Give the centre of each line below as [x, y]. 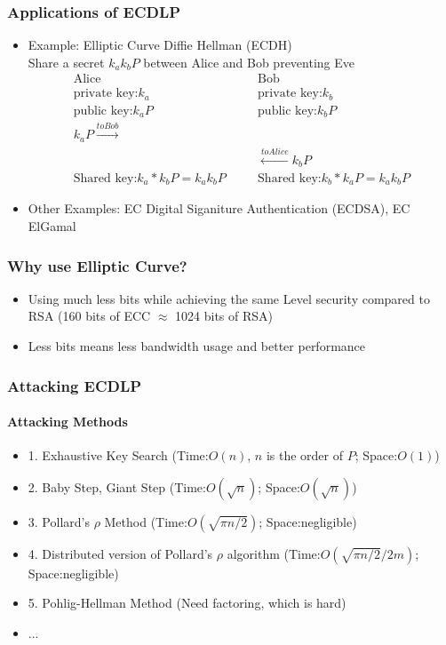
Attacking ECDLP [75, 385]
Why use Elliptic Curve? [97, 265]
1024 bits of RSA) [224, 316]
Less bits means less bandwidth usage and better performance [197, 346]
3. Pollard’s [59, 521]
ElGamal [52, 226]
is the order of [305, 455]
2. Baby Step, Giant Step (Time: [117, 486]
